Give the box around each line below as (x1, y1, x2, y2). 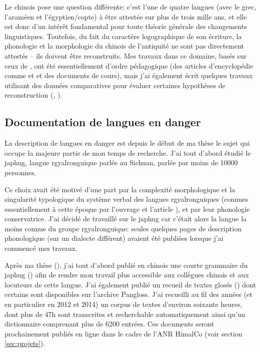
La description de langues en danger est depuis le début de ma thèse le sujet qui (4, 138, 250, 148)
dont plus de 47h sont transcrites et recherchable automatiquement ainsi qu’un (4, 308, 245, 319)
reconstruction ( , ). (4, 90, 62, 100)
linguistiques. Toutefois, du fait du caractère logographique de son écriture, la (4, 31, 242, 41)
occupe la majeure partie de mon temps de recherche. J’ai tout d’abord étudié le (4, 147, 251, 158)
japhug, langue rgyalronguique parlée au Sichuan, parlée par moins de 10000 (4, 157, 238, 168)
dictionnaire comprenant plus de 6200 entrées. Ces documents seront (4, 318, 214, 329)
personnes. (4, 167, 36, 177)
